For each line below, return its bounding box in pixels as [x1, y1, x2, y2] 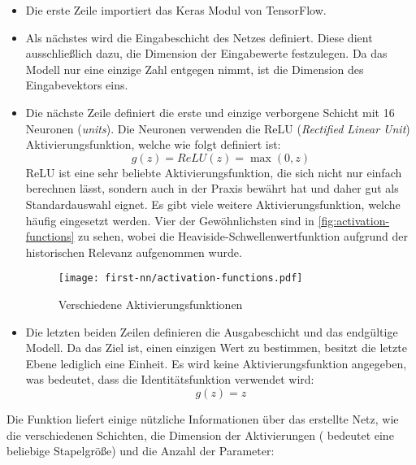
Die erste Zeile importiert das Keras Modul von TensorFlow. [25, 2, 327, 18]
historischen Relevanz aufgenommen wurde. [25, 243, 242, 260]
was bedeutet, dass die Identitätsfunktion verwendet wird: [25, 371, 314, 388]
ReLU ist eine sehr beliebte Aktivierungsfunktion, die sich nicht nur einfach [25, 163, 402, 180]
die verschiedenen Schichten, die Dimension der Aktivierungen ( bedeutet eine [6, 426, 394, 443]
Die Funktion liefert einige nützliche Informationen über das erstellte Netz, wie [6, 410, 399, 427]
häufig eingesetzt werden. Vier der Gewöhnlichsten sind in [25, 211, 314, 228]
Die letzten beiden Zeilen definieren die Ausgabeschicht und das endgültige [25, 323, 398, 340]
